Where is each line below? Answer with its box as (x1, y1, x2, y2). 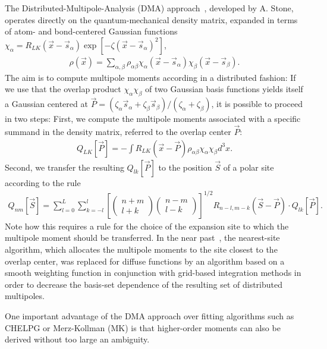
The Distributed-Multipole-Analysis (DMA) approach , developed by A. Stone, (5, 2, 294, 14)
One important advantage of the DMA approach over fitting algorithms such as (5, 309, 294, 322)
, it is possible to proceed (211, 98, 303, 110)
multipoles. (5, 290, 45, 302)
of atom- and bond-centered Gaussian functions (5, 25, 178, 37)
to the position (158, 161, 212, 173)
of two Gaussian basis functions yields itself (145, 83, 303, 95)
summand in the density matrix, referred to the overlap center (5, 125, 231, 138)
